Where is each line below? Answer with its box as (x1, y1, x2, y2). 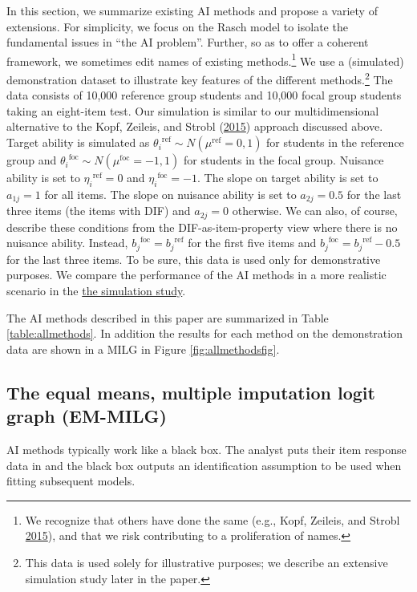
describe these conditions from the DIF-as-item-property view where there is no (6, 218, 398, 235)
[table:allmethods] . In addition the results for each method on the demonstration (6, 325, 403, 342)
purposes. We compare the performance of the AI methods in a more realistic (6, 266, 387, 283)
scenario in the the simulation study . (6, 282, 186, 298)
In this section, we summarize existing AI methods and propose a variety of (6, 2, 378, 18)
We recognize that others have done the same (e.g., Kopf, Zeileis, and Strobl (25, 511, 400, 528)
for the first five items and (188, 234, 317, 251)
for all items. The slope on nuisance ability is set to (44, 185, 297, 202)
